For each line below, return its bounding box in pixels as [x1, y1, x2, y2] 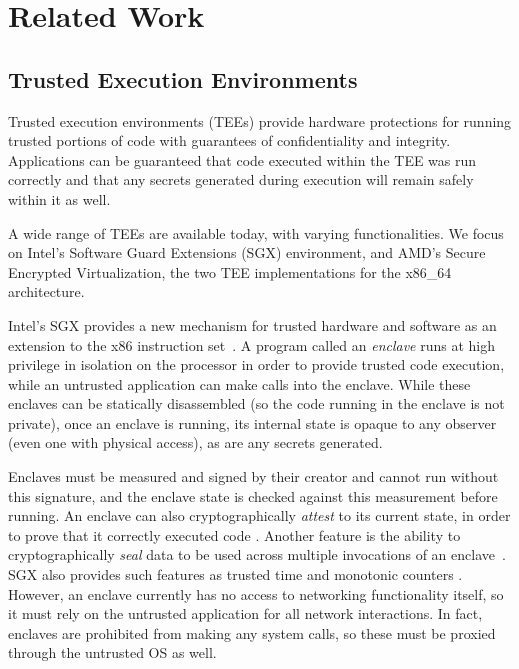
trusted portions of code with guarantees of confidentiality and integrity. [8, 130, 451, 151]
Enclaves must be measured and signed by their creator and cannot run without [8, 466, 499, 487]
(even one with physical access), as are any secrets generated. [8, 432, 383, 453]
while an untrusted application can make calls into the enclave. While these [8, 373, 471, 394]
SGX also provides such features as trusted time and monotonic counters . [8, 564, 463, 585]
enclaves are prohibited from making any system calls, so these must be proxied [8, 622, 496, 643]
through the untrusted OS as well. [8, 642, 217, 663]
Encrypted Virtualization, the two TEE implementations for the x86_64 [8, 261, 452, 282]
